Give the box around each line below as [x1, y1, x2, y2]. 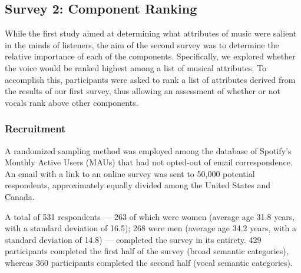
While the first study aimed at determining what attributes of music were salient [5, 27, 297, 39]
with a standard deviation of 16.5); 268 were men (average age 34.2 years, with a [5, 222, 296, 234]
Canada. [5, 190, 35, 202]
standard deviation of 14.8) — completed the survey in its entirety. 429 [5, 233, 262, 245]
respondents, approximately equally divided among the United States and [5, 179, 271, 191]
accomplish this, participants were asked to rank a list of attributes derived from [5, 73, 296, 85]
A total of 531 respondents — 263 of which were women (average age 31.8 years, [5, 210, 295, 222]
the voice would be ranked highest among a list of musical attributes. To [5, 61, 267, 74]
